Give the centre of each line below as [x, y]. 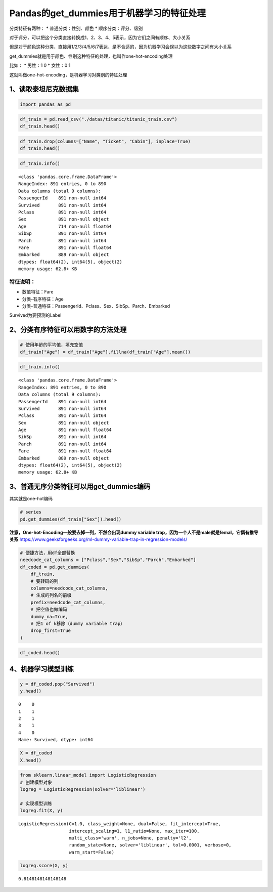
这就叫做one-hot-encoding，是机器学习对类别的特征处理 [68, 75]
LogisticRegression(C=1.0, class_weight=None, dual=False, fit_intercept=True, [120, 824]
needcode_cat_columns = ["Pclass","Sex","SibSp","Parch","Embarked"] [108, 560]
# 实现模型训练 [36, 803]
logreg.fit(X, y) [41, 811]
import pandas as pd [45, 104]
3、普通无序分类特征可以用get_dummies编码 [80, 486]
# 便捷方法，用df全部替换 [48, 553]
